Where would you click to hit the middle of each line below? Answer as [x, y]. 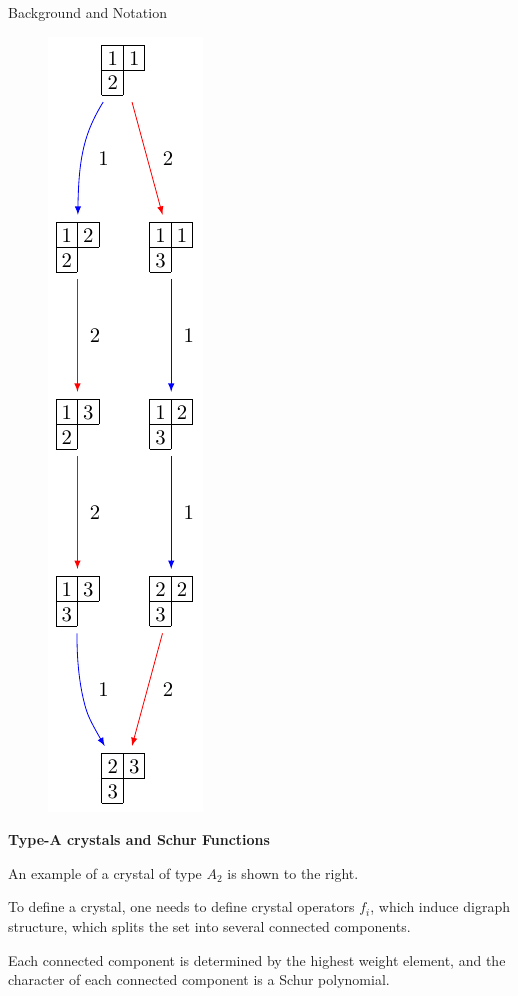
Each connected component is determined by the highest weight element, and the [257, 959]
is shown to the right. [293, 872]
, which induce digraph [440, 906]
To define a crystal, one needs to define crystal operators [181, 906]
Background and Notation [87, 12]
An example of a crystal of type [105, 872]
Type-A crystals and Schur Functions [139, 839]
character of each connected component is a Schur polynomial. [199, 979]
